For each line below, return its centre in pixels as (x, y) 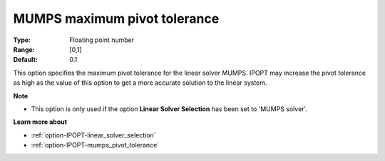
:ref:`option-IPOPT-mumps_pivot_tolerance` (95, 145)
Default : (26, 60)
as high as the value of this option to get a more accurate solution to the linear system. (140, 83)
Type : (22, 40)
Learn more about (40, 122)
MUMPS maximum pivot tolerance (116, 19)
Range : (24, 49)
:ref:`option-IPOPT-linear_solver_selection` (93, 135)
